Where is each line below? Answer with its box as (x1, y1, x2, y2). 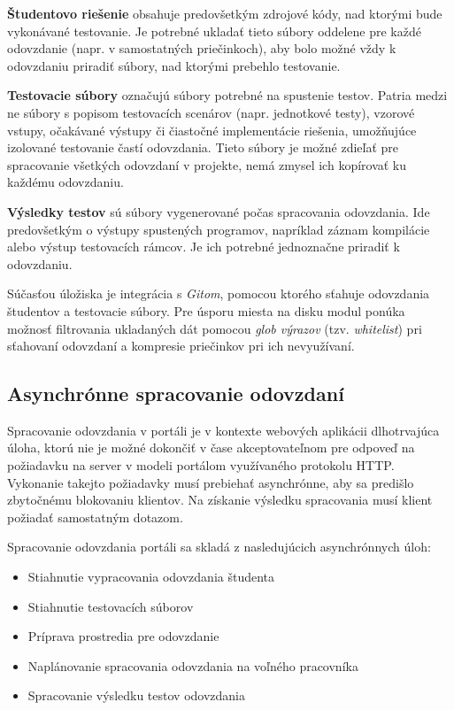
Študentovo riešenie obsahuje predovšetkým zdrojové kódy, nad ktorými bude (7, 4, 442, 22)
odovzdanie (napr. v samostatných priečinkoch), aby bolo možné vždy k (7, 39, 396, 58)
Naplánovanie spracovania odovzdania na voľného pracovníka (27, 656, 358, 675)
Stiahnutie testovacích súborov (27, 597, 194, 615)
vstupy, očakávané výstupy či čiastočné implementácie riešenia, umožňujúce (7, 120, 417, 139)
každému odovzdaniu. (7, 173, 124, 191)
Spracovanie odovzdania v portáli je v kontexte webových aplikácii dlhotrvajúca (7, 421, 440, 439)
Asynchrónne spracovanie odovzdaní (7, 380, 344, 407)
